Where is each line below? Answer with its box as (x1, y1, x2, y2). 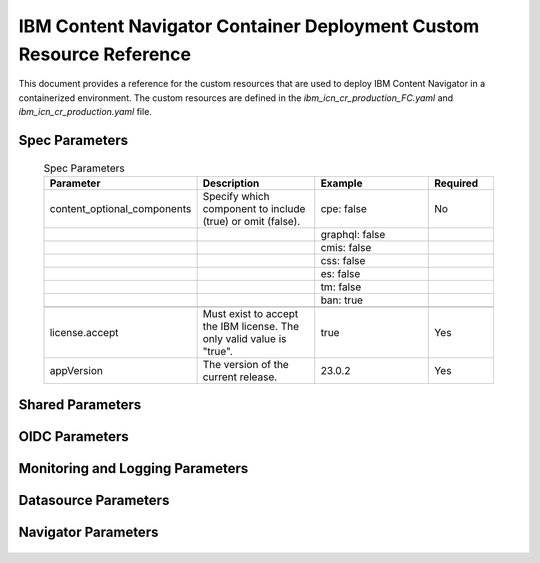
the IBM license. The (202, 319, 300, 333)
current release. (202, 370, 278, 384)
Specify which (202, 189, 270, 203)
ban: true (320, 293, 364, 307)
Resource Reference (18, 43, 192, 65)
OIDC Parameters (18, 428, 129, 445)
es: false (320, 266, 361, 280)
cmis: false (320, 240, 372, 254)
